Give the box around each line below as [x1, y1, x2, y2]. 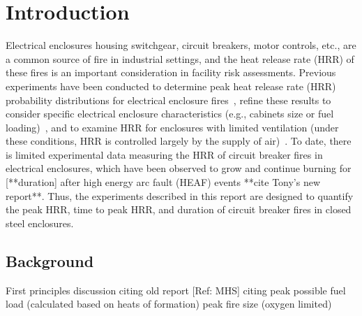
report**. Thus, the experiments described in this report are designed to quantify [6, 188, 354, 203]
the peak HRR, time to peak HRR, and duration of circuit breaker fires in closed [6, 202, 352, 217]
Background [6, 250, 94, 271]
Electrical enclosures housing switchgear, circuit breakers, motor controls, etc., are [6, 38, 356, 52]
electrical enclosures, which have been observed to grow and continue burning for [6, 161, 352, 175]
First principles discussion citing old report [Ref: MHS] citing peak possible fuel [6, 282, 346, 297]
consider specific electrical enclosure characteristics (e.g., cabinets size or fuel [6, 106, 334, 121]
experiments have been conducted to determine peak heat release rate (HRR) [6, 78, 336, 93]
